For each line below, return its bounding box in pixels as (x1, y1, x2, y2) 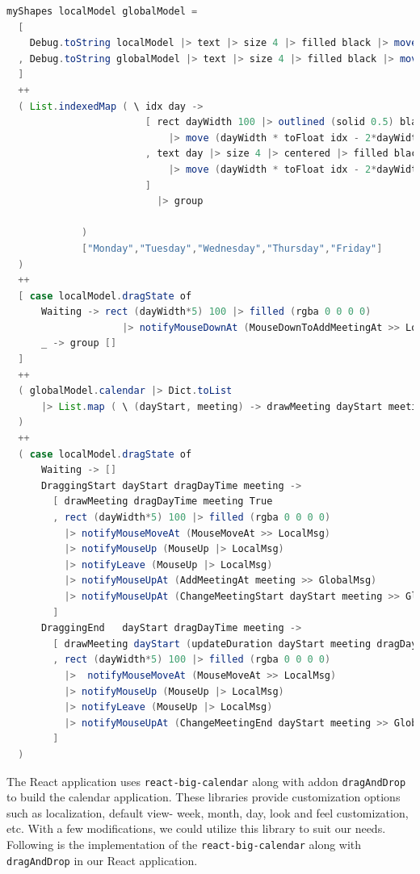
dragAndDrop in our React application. (6, 851, 198, 868)
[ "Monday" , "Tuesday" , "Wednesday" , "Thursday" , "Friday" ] (82, 242, 383, 254)
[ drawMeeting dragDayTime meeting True (52, 496, 273, 508)
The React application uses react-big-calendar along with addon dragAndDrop (6, 772, 406, 789)
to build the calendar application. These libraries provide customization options (6, 788, 401, 805)
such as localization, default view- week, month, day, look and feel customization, (6, 804, 409, 821)
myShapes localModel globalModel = (6, 6, 198, 17)
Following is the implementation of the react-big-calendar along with (6, 835, 362, 852)
